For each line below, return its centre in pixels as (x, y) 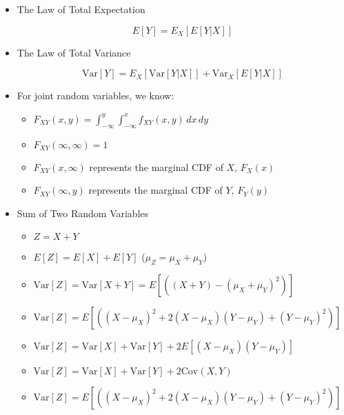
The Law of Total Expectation (81, 9)
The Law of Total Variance (74, 52)
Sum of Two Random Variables (83, 213)
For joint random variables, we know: (95, 95)
